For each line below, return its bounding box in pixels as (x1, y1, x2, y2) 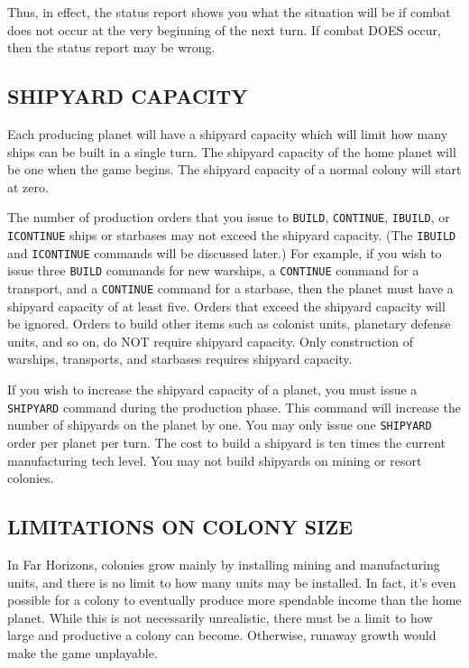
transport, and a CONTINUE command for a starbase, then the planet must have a (7, 278, 454, 297)
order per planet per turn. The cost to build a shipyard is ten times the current (7, 432, 446, 451)
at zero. (7, 177, 49, 196)
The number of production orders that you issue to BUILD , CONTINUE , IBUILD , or (7, 208, 450, 227)
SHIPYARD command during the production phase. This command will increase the (7, 397, 461, 416)
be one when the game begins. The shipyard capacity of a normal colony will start (7, 160, 462, 179)
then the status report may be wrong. (7, 38, 216, 57)
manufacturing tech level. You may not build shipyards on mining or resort (7, 450, 422, 469)
